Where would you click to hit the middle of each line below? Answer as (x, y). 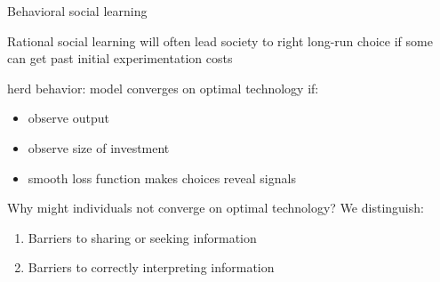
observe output (68, 118)
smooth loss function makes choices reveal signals (162, 177)
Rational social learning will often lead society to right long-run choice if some (220, 40)
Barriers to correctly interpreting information (151, 267)
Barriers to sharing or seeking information (142, 237)
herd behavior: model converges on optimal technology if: (163, 88)
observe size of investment (99, 147)
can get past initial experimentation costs (120, 58)
